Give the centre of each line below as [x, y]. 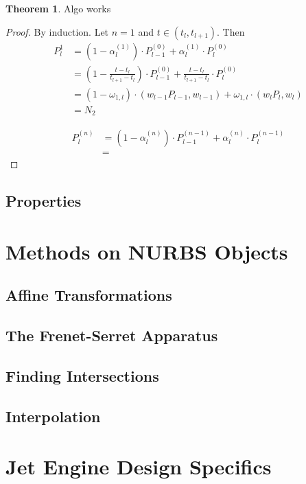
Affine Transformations [89, 295]
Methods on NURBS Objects [147, 251]
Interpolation [53, 416]
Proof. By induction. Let [57, 31]
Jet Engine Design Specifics [139, 466]
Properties [44, 201]
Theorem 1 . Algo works [58, 8]
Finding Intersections [82, 375]
